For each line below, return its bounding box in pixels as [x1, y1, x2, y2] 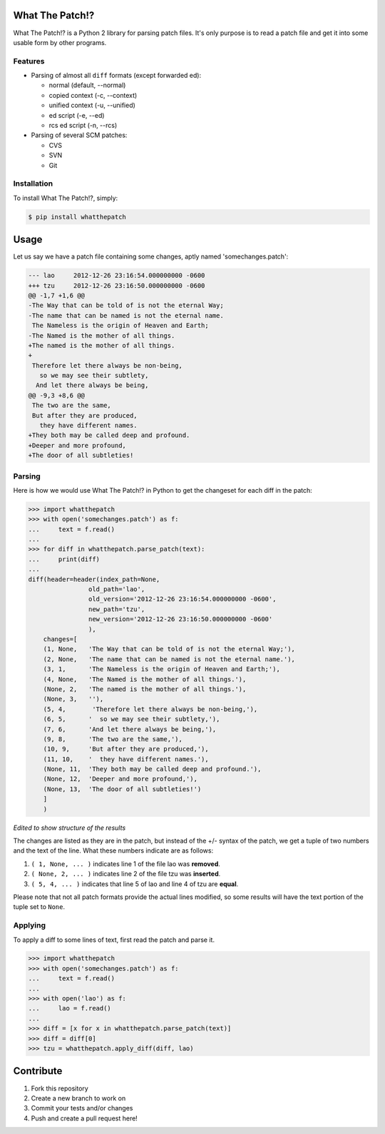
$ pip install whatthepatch [28, 213, 126, 221]
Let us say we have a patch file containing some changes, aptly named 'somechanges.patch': [13, 252, 289, 261]
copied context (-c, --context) [48, 91, 138, 99]
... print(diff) [28, 555, 100, 563]
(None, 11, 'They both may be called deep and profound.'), [43, 765, 262, 773]
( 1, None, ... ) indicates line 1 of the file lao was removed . [31, 859, 221, 868]
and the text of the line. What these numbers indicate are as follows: [13, 846, 214, 855]
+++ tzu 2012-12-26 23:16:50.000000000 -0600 [28, 281, 205, 289]
